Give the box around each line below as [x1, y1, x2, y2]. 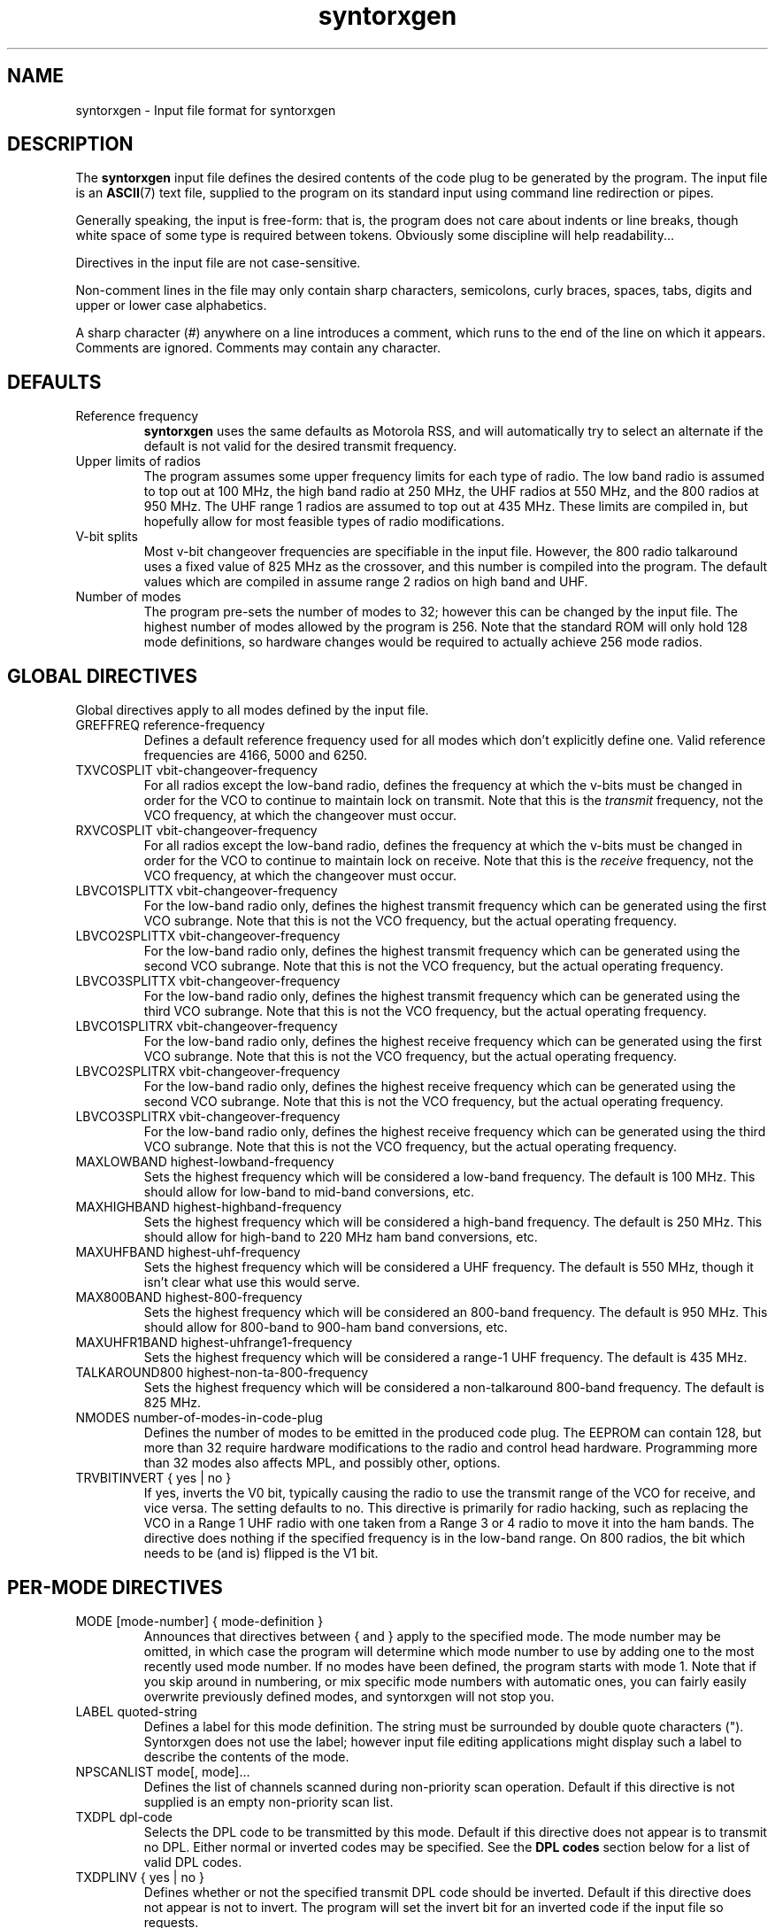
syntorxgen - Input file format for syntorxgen [75, 102, 336, 118]
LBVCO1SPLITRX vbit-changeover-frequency [75, 1018, 338, 1034]
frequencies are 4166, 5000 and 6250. [143, 747, 368, 763]
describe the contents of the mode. [143, 1748, 349, 1764]
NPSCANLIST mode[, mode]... [75, 1763, 250, 1779]
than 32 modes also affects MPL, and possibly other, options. [143, 1455, 501, 1471]
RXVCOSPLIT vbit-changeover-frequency [75, 823, 318, 839]
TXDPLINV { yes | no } [75, 1869, 204, 1885]
